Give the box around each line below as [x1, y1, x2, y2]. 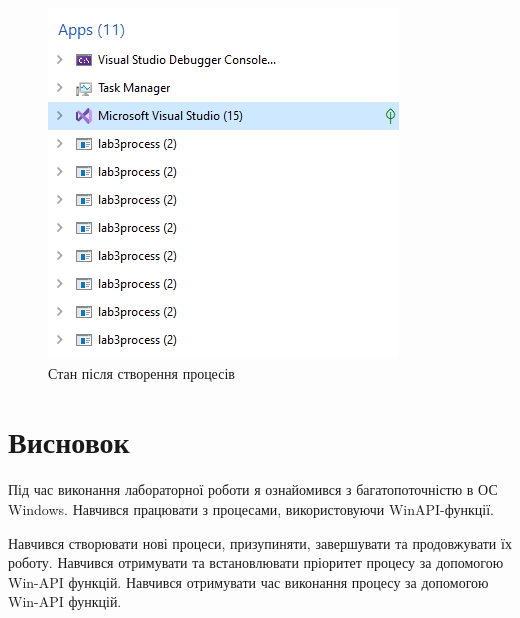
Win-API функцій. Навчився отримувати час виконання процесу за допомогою [8, 571, 489, 592]
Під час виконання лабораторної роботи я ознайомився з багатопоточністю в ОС [8, 479, 498, 500]
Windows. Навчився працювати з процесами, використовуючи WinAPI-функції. [8, 498, 494, 519]
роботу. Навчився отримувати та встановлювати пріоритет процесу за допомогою [8, 552, 504, 573]
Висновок [8, 421, 130, 462]
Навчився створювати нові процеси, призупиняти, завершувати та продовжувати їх [8, 532, 512, 553]
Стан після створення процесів [48, 362, 235, 383]
